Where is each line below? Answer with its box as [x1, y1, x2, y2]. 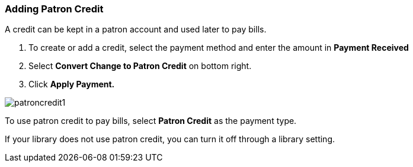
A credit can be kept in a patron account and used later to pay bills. [5, 24, 267, 35]
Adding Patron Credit [5, 3, 104, 15]
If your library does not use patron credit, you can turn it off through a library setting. [5, 134, 335, 145]
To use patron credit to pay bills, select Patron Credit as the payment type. [5, 116, 297, 126]
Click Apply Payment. [28, 79, 115, 90]
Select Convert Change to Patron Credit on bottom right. [28, 61, 252, 71]
